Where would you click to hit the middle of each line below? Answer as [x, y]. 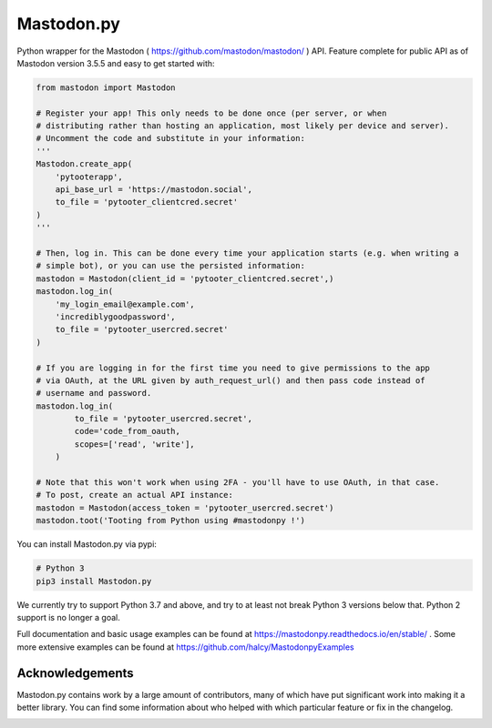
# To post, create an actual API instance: [135, 495]
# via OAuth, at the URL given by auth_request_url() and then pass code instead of [231, 380]
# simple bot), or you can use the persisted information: [170, 266]
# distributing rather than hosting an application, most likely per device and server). [243, 126]
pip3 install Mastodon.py [94, 581]
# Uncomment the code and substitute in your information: [170, 138]
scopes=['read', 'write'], [134, 444]
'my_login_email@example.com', [125, 304]
